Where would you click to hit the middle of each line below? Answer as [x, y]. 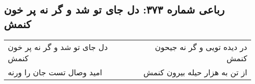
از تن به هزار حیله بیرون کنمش [195, 72]
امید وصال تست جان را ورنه [55, 72]
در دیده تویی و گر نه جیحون [201, 47]
